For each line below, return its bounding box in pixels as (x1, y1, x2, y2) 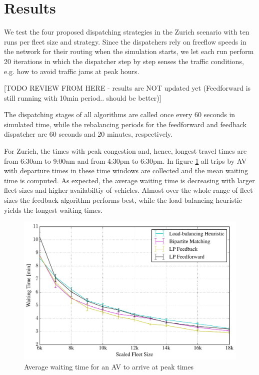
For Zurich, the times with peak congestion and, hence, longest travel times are (4, 146, 247, 156)
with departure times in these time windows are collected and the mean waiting (4, 165, 248, 176)
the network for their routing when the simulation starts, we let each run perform (4, 46, 254, 57)
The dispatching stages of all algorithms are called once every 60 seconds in (4, 109, 235, 120)
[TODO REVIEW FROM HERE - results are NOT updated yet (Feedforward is (4, 83, 251, 93)
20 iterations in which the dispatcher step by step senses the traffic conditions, (4, 56, 244, 66)
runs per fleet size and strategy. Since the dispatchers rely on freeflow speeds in (4, 36, 246, 47)
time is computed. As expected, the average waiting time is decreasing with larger (4, 175, 255, 185)
